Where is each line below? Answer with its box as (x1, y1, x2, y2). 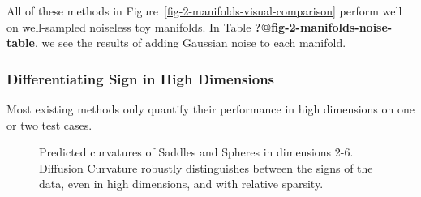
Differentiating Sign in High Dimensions (6, 68, 275, 88)
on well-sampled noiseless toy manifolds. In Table (6, 18, 251, 35)
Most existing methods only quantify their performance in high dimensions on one (6, 101, 415, 117)
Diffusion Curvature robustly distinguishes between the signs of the (39, 159, 373, 176)
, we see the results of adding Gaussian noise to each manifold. (34, 34, 346, 51)
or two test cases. (6, 116, 92, 133)
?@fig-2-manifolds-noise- (255, 18, 393, 35)
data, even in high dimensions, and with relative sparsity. (39, 175, 324, 192)
